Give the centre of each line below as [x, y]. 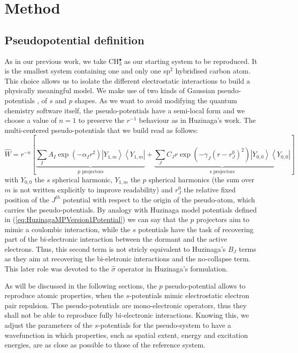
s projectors [222, 172]
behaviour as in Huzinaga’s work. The [198, 120]
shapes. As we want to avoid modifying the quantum [156, 100]
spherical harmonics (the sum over [202, 179]
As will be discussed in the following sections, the [81, 285]
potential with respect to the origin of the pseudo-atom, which [159, 199]
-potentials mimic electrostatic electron [189, 295]
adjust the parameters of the [49, 325]
